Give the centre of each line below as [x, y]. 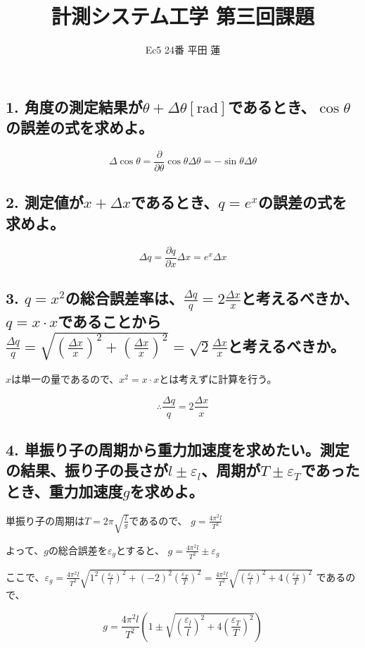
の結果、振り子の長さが [87, 470]
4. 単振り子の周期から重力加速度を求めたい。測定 [178, 449]
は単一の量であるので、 [65, 378]
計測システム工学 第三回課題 [183, 16]
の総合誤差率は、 [124, 298]
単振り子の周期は [45, 520]
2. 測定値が [45, 202]
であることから [110, 321]
